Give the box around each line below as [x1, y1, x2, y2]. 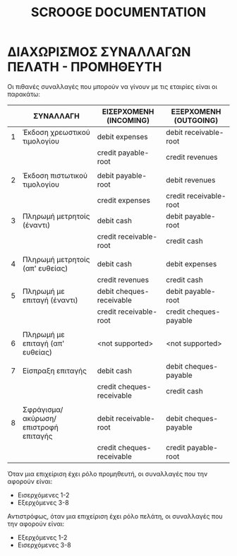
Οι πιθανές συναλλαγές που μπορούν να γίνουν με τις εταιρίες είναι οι [7, 82, 217, 90]
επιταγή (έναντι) [22, 295, 78, 304]
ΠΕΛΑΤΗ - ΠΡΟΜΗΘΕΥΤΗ [7, 59, 162, 75]
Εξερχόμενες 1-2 [17, 533, 68, 541]
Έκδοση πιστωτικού [22, 170, 88, 180]
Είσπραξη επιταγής [22, 365, 87, 375]
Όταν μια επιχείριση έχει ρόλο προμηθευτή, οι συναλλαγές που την [7, 469, 208, 478]
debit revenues [165, 175, 216, 184]
